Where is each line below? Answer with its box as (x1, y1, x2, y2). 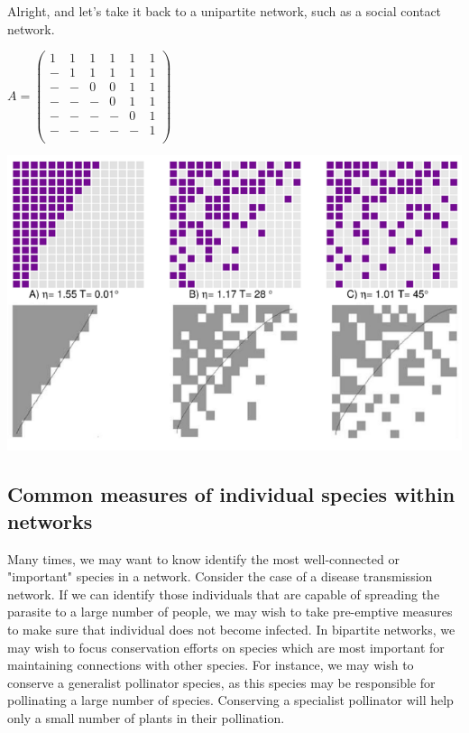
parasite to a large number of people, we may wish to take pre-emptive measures (7, 602, 453, 621)
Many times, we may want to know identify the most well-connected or (7, 549, 400, 568)
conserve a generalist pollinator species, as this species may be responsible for (7, 673, 436, 691)
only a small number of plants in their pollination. (7, 708, 285, 727)
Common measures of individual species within (7, 480, 455, 508)
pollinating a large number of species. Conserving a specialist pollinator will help (7, 691, 454, 710)
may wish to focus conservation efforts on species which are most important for (7, 637, 445, 656)
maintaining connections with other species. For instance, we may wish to (7, 655, 414, 674)
